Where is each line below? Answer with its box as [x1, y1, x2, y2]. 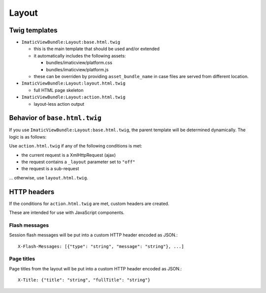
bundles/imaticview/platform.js [46, 66, 109, 72]
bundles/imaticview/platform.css [46, 59, 113, 66]
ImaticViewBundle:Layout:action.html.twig [21, 94, 126, 100]
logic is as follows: [9, 134, 47, 140]
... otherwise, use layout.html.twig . [9, 175, 88, 180]
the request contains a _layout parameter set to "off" [21, 159, 135, 165]
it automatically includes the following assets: [33, 53, 126, 59]
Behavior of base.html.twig [9, 114, 102, 122]
